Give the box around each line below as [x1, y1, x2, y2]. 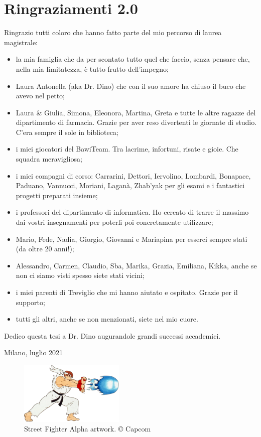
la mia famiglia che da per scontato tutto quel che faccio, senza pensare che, [16, 54, 250, 64]
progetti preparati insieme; [16, 190, 98, 200]
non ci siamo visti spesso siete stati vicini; [16, 270, 145, 280]
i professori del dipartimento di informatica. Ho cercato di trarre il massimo [16, 207, 249, 217]
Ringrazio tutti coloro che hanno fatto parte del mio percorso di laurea [4, 27, 222, 38]
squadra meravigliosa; [16, 154, 82, 164]
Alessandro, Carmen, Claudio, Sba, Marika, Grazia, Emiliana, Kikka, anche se [16, 260, 257, 270]
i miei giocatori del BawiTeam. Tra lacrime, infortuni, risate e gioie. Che [16, 143, 238, 154]
